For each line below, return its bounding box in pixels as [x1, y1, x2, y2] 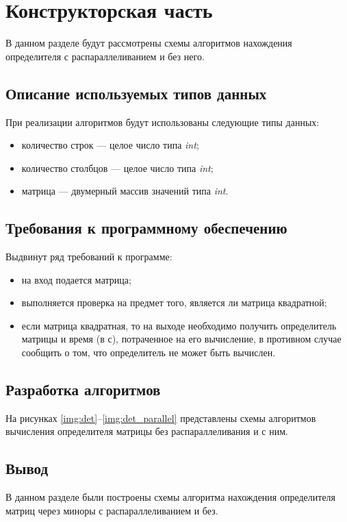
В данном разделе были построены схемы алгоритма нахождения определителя [5, 490, 336, 504]
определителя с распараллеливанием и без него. [5, 49, 205, 63]
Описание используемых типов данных [5, 82, 267, 103]
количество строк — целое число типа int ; [21, 138, 199, 152]
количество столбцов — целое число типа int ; [21, 160, 214, 175]
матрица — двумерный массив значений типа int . [21, 184, 229, 198]
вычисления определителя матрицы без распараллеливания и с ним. [5, 424, 288, 438]
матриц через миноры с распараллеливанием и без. [5, 503, 218, 517]
